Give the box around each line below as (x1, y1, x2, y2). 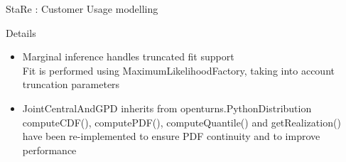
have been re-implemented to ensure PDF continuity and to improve (22, 129, 320, 144)
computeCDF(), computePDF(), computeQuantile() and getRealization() (22, 114, 341, 129)
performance (22, 142, 77, 157)
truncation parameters (22, 77, 120, 92)
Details (6, 25, 36, 40)
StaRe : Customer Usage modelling (6, 1, 158, 16)
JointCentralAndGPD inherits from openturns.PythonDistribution (22, 100, 312, 115)
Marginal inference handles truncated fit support (22, 49, 234, 64)
